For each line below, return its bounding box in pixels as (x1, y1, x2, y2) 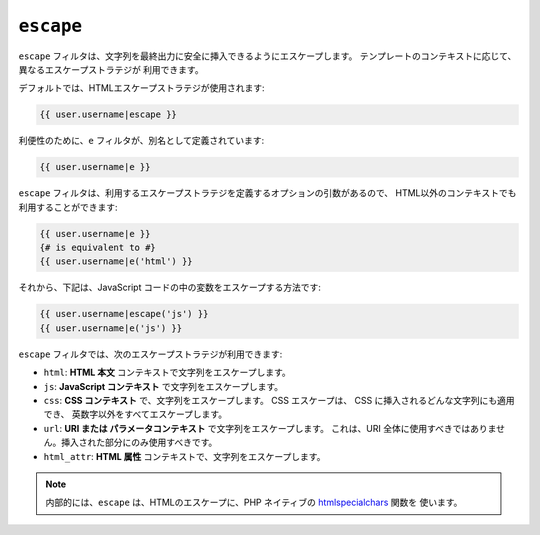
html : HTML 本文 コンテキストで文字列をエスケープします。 (43, 366, 292, 379)
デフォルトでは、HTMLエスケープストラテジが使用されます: (18, 82, 265, 94)
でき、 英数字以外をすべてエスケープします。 (43, 408, 228, 420)
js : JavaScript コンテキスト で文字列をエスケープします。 (43, 380, 284, 392)
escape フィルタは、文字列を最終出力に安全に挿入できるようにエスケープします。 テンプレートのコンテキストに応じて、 (18, 50, 517, 62)
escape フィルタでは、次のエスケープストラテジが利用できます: (18, 348, 283, 360)
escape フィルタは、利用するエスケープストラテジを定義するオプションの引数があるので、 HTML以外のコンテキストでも (18, 187, 517, 199)
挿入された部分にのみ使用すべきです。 (60, 436, 218, 449)
